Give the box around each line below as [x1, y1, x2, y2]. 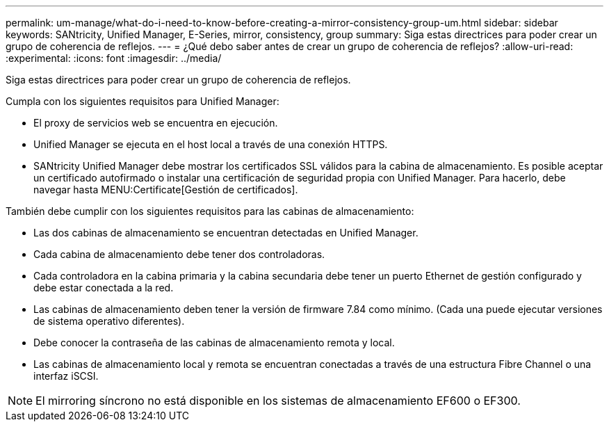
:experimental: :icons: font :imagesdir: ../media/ [6, 52, 222, 64]
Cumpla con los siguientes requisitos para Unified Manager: [6, 95, 279, 107]
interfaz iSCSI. [33, 370, 99, 382]
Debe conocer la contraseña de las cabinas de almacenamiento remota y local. [33, 337, 395, 348]
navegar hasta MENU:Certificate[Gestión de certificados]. [33, 184, 298, 195]
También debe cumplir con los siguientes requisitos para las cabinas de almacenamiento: [6, 205, 414, 217]
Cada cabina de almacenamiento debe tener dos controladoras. [33, 248, 325, 260]
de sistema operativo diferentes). [33, 315, 185, 327]
